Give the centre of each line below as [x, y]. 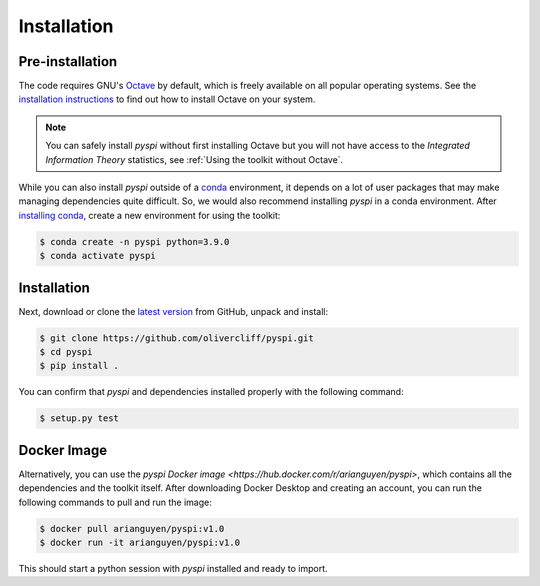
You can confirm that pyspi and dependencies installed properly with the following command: [211, 392]
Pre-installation [68, 61]
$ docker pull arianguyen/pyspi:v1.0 [132, 528]
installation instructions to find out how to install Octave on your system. [167, 99]
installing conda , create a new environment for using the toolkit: [149, 215]
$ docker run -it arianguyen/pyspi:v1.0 [139, 543]
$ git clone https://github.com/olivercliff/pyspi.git [176, 338]
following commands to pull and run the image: [115, 502]
